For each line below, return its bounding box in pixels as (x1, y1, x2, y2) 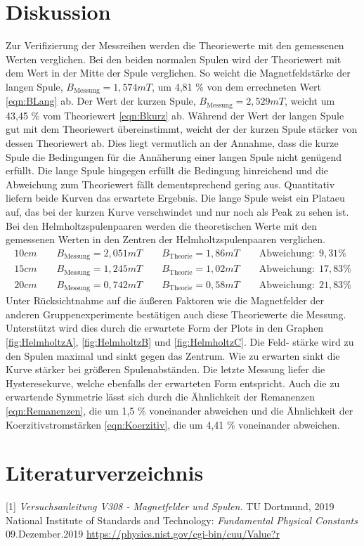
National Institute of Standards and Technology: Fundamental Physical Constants (6, 512, 358, 527)
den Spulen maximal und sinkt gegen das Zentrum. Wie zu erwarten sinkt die (6, 348, 340, 363)
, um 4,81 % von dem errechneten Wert (152, 79, 321, 93)
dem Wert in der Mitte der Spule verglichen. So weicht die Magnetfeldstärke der (6, 65, 351, 80)
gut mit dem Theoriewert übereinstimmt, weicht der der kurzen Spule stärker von (6, 122, 358, 136)
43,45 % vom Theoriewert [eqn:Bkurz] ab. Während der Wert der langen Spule (6, 108, 344, 122)
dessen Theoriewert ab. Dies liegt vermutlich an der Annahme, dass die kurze (6, 136, 339, 150)
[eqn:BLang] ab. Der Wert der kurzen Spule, (6, 93, 196, 108)
